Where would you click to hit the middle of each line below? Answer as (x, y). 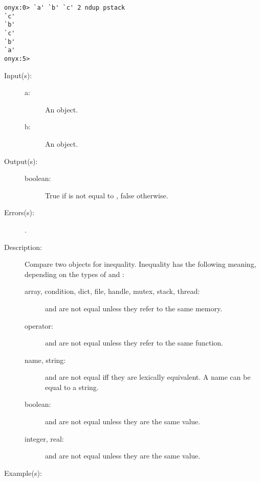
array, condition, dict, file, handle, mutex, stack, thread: (112, 291)
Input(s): (18, 75)
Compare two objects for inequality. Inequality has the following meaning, (140, 264)
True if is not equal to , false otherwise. (107, 195)
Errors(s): (19, 212)
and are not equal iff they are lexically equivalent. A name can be (148, 377)
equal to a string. (72, 387)
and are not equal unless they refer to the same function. (134, 343)
